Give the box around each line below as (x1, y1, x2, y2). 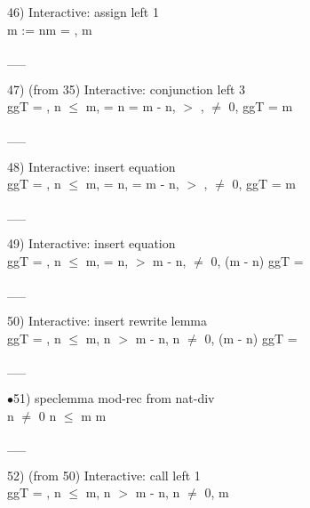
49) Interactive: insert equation (7, 234, 176, 253)
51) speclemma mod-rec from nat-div (13, 388, 215, 407)
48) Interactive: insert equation (7, 157, 176, 175)
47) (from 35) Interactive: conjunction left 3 (7, 79, 246, 98)
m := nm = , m (7, 20, 92, 38)
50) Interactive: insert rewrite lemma (7, 311, 207, 330)
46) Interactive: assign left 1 (7, 3, 159, 20)
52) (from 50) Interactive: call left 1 (7, 465, 201, 484)
